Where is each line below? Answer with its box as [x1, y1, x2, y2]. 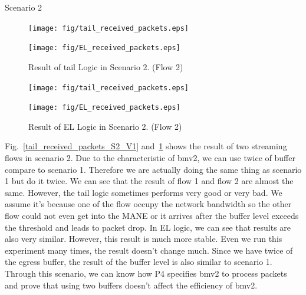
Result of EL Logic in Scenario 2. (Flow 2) [28, 120, 182, 132]
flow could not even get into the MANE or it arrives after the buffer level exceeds [5, 209, 299, 221]
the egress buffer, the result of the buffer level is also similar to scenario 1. [5, 255, 272, 268]
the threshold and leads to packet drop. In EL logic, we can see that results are [5, 221, 291, 233]
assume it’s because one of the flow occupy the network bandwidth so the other [5, 198, 292, 210]
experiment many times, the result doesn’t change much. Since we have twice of [5, 244, 293, 256]
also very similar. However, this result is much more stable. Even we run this [5, 232, 282, 245]
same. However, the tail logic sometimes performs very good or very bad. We [5, 186, 282, 198]
